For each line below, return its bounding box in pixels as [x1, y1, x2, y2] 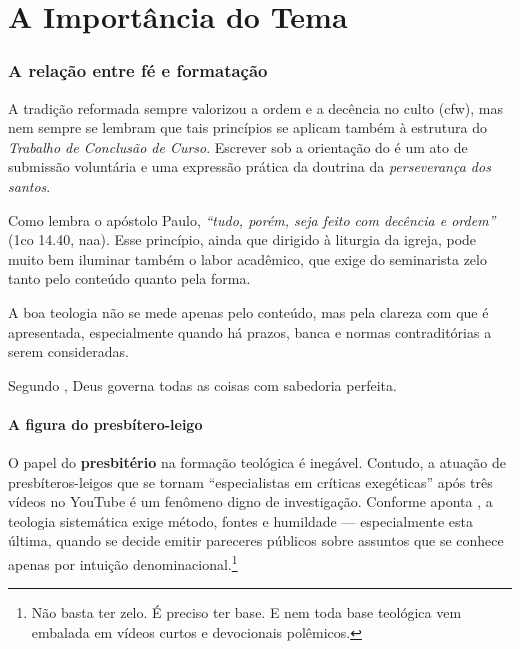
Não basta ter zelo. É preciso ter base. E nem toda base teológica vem [31, 602, 462, 623]
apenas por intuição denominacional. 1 [8, 551, 238, 574]
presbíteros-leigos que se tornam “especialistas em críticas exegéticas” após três [8, 471, 493, 492]
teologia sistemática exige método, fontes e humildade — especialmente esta [8, 510, 474, 531]
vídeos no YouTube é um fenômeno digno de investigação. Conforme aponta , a [8, 491, 493, 512]
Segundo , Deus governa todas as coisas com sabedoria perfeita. [8, 374, 397, 395]
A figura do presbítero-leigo [8, 413, 203, 434]
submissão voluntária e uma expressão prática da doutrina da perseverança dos [8, 156, 491, 177]
